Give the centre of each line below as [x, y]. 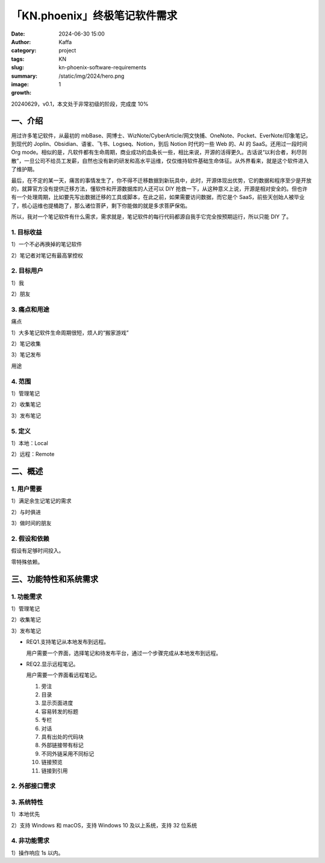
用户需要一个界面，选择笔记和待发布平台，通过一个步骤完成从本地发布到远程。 [124, 653]
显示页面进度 [57, 703]
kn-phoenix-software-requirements [103, 68]
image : [20, 84]
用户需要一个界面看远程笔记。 [63, 675]
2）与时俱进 [26, 512]
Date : [18, 34]
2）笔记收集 [26, 344]
